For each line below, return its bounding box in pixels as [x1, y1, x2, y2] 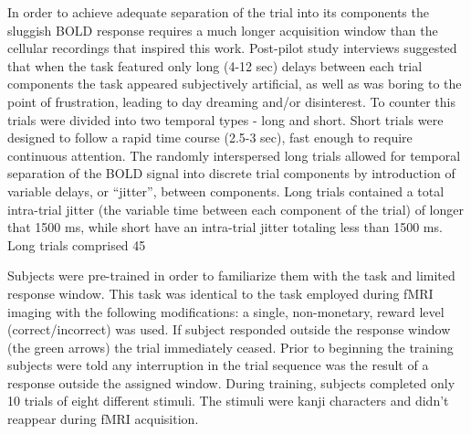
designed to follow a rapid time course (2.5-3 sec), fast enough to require [7, 128, 413, 147]
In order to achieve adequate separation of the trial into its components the [7, 3, 429, 21]
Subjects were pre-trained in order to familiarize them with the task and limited [7, 266, 455, 285]
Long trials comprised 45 [7, 235, 146, 254]
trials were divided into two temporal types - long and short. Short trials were [7, 110, 444, 129]
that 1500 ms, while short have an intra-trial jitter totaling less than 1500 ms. [7, 217, 443, 237]
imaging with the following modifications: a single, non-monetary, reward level [7, 302, 445, 321]
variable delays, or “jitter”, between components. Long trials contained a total [7, 181, 445, 200]
